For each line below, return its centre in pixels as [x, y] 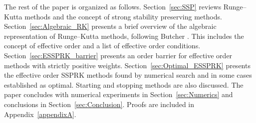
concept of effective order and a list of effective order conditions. [102, 46]
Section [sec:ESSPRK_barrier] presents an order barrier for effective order [118, 55]
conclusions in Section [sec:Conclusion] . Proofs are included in [99, 104]
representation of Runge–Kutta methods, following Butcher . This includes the [124, 36]
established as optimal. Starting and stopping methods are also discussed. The [124, 84]
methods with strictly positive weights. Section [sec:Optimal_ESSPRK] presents [127, 65]
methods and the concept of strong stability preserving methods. [123, 16]
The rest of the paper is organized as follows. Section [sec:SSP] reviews [113, 6]
